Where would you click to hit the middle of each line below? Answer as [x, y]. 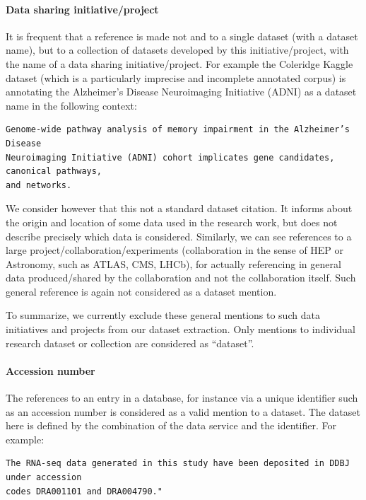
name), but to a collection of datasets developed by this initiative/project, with [177, 50]
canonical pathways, [54, 171]
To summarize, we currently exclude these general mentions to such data [163, 315]
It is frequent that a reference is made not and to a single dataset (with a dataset [182, 36]
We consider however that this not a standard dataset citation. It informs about [179, 208]
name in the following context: [71, 105]
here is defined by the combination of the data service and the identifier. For [171, 425]
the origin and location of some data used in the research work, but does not [172, 222]
